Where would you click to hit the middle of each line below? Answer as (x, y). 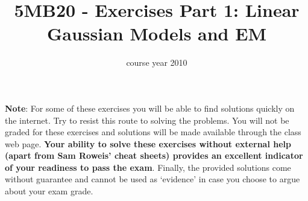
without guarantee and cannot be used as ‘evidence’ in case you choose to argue (152, 179)
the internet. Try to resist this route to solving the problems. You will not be (147, 120)
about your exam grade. (49, 191)
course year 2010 (157, 62)
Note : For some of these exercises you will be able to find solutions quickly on (150, 108)
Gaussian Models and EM (157, 33)
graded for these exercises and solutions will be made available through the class (153, 132)
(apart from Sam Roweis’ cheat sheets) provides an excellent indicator (154, 155)
